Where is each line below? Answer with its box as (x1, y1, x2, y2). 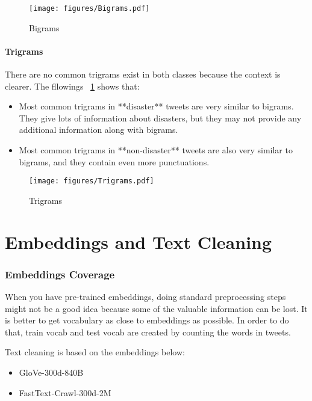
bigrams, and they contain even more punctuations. (19, 155, 210, 168)
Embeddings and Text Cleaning (5, 229, 272, 254)
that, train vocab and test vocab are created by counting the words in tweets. (5, 325, 291, 338)
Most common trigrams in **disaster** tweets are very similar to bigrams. (19, 100, 294, 112)
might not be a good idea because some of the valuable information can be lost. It (5, 302, 308, 314)
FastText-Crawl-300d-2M (19, 386, 111, 399)
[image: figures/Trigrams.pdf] (29, 177, 154, 186)
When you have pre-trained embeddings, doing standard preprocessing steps (5, 290, 286, 303)
